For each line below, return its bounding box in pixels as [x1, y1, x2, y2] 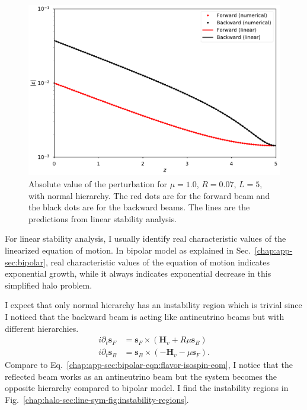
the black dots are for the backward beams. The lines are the [28, 201, 250, 213]
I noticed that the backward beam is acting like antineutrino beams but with [5, 310, 284, 322]
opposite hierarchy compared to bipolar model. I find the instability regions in [5, 382, 289, 394]
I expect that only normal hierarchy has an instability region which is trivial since [5, 299, 302, 311]
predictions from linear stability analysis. [28, 212, 177, 225]
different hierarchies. [5, 322, 79, 334]
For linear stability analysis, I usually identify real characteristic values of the [5, 232, 286, 245]
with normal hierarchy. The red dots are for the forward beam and [28, 189, 270, 201]
